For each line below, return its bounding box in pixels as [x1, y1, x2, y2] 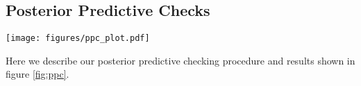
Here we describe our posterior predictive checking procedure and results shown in [6, 53, 355, 67]
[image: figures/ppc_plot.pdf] [6, 33, 150, 44]
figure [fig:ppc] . [6, 67, 69, 81]
